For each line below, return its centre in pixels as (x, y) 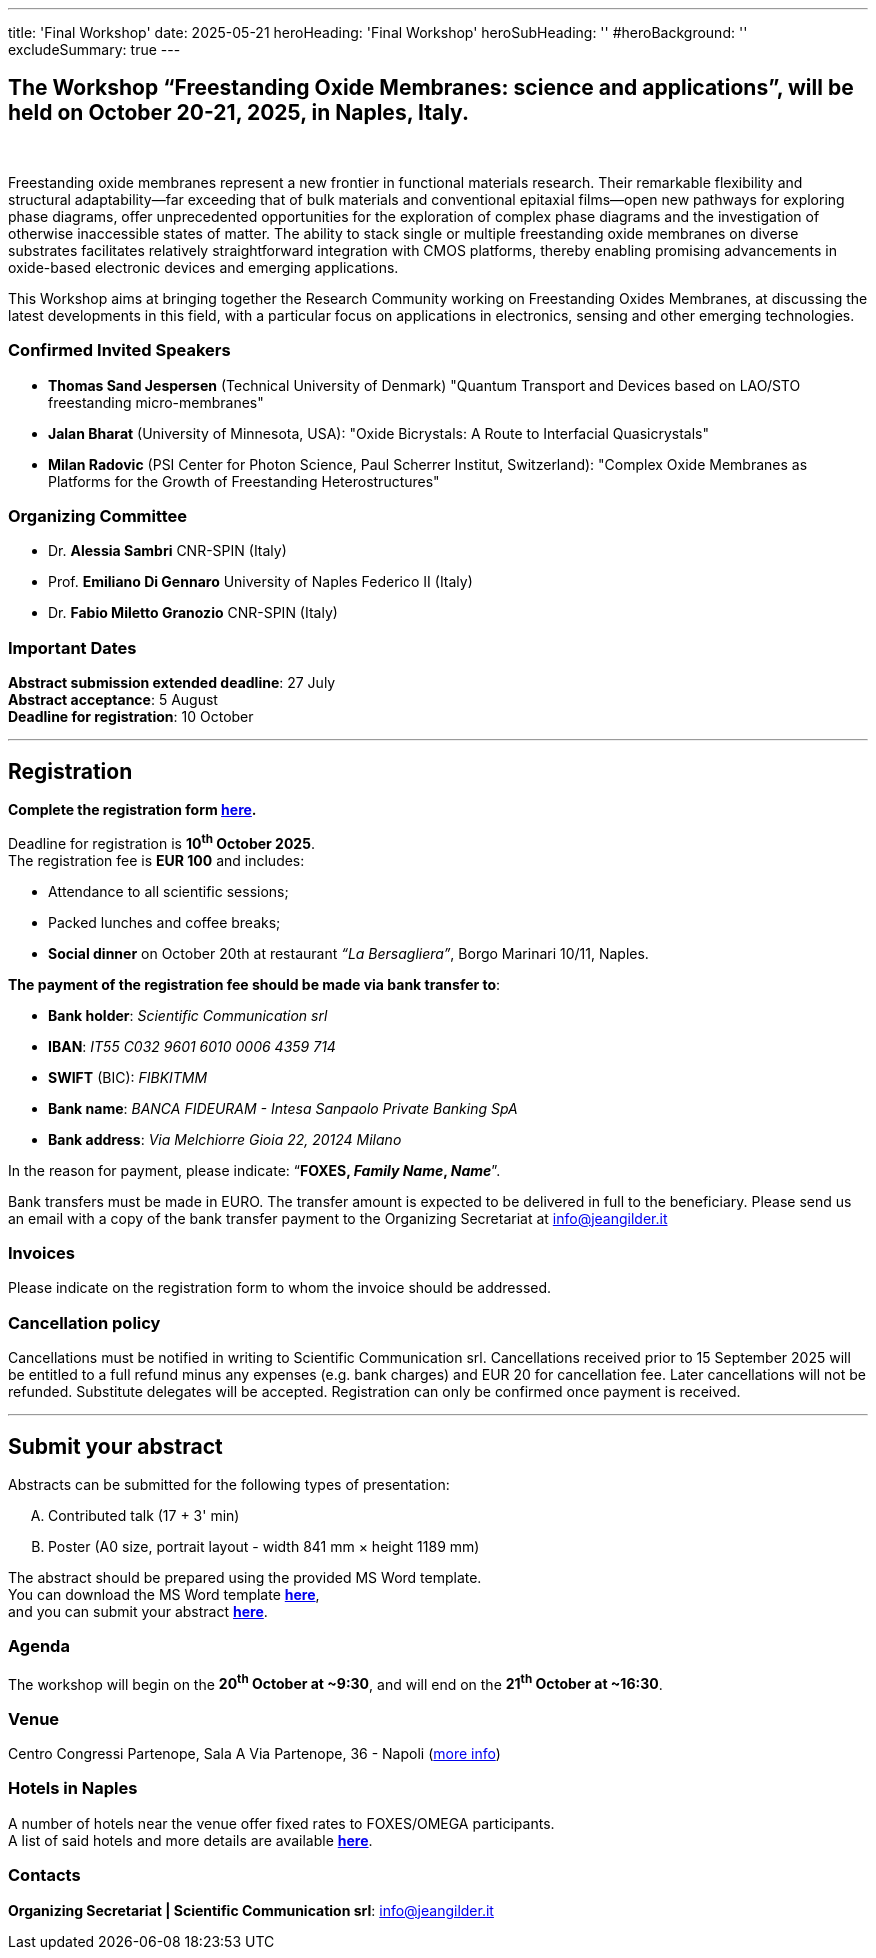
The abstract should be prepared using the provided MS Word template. (245, 1577)
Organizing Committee (98, 515)
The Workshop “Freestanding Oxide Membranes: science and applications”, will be (431, 88)
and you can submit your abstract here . (138, 1611)
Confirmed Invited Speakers (119, 350)
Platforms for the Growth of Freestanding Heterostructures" (244, 481)
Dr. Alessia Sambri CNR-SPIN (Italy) (167, 551)
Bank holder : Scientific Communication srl (188, 1015)
